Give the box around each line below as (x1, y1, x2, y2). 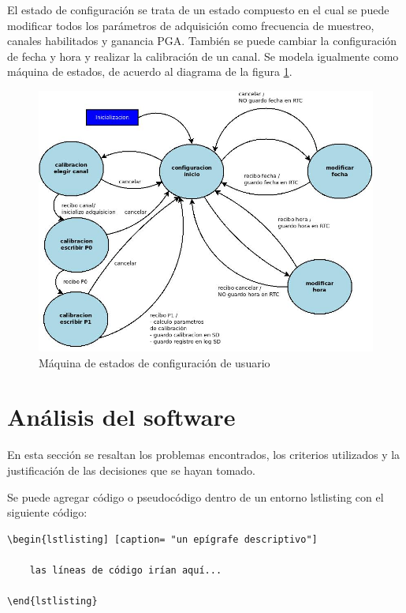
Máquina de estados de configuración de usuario (39, 354, 270, 370)
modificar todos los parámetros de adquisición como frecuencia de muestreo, (7, 17, 374, 33)
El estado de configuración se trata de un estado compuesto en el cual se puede (7, 2, 389, 17)
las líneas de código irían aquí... (29, 564, 222, 576)
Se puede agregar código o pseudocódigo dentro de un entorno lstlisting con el (7, 488, 384, 505)
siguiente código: (7, 504, 88, 521)
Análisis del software (7, 401, 236, 433)
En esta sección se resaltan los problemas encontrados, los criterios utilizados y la (7, 446, 400, 463)
